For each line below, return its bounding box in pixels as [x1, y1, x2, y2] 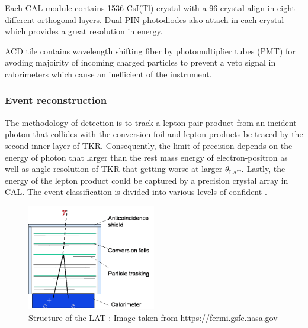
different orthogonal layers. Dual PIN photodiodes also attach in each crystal [5, 13, 284, 25]
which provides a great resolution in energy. [5, 25, 163, 37]
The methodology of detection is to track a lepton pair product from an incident [5, 116, 297, 128]
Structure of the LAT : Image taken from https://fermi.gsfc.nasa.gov [28, 311, 278, 323]
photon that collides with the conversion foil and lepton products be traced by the [5, 128, 303, 140]
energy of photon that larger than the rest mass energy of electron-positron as [5, 151, 288, 163]
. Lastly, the [241, 163, 285, 175]
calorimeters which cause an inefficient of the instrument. [5, 67, 212, 80]
